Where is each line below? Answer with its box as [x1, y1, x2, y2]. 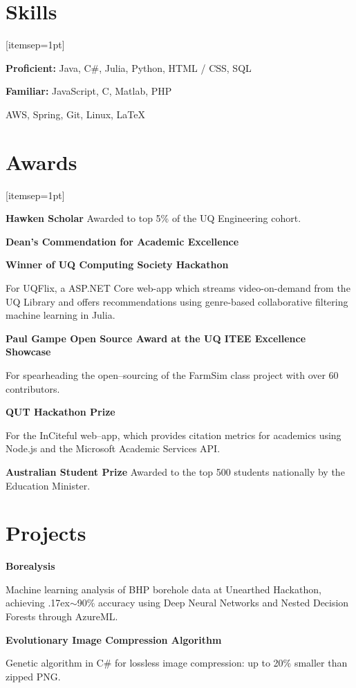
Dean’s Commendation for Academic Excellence [6, 234, 239, 248]
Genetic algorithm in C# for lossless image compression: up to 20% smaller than [6, 656, 348, 670]
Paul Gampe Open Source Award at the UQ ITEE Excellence [6, 331, 306, 345]
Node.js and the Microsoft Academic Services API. [6, 441, 221, 456]
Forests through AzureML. [6, 609, 118, 624]
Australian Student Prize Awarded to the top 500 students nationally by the [6, 464, 345, 478]
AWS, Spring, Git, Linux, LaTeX [6, 106, 146, 121]
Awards [6, 147, 77, 176]
